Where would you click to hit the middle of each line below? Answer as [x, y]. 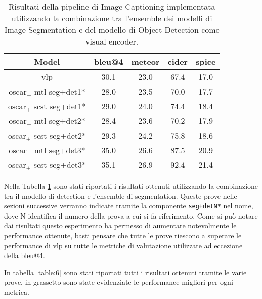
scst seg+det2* [60, 135]
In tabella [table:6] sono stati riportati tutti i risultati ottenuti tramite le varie [125, 272]
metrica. [17, 292]
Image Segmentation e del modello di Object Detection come [112, 30]
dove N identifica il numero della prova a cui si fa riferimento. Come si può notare [131, 215]
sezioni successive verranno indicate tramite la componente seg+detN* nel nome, [129, 206]
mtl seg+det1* [60, 91]
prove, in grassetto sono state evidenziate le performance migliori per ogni [119, 282]
